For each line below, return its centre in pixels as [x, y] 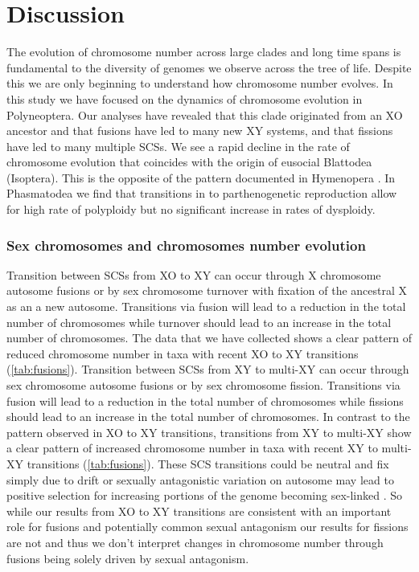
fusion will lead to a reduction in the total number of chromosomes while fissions [205, 400]
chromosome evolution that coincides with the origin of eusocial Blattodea [189, 162]
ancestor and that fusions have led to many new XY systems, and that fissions [200, 131]
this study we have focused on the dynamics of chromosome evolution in [185, 98]
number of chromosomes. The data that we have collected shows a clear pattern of [209, 338]
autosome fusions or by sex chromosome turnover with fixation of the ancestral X [207, 290]
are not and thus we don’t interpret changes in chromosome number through [195, 542]
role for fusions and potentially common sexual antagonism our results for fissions [207, 527]
